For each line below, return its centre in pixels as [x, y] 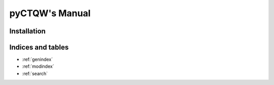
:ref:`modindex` [38, 66]
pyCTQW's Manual [50, 13]
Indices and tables [39, 47]
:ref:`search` [35, 73]
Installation [27, 31]
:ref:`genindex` [38, 59]
